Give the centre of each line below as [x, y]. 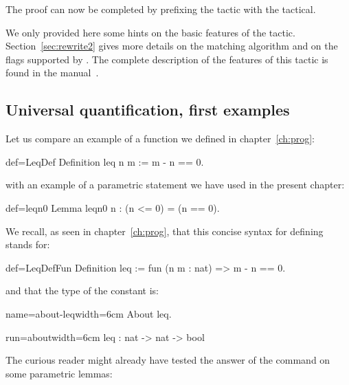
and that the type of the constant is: [82, 290]
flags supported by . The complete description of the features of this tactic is [167, 59]
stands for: [28, 244]
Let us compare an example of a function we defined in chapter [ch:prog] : [160, 139]
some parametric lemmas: [59, 373]
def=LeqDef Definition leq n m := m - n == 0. [105, 161]
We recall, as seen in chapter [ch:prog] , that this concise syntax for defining [165, 231]
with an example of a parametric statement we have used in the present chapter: [175, 185]
